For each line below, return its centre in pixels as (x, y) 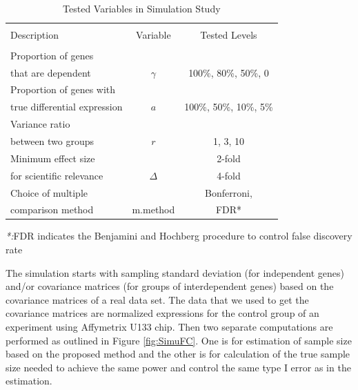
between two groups (52, 141)
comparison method (52, 209)
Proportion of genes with (63, 89)
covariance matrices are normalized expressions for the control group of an (162, 313)
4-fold (229, 175)
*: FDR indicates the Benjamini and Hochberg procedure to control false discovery (179, 236)
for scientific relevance (57, 175)
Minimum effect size (53, 158)
